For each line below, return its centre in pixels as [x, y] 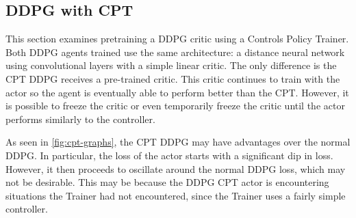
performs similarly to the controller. [80, 119]
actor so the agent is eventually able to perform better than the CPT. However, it [177, 92]
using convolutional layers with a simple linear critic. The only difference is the [171, 65]
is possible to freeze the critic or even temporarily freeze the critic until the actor [175, 106]
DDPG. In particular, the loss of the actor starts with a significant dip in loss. [169, 155]
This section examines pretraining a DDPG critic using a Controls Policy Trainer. [177, 39]
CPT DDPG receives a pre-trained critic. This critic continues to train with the [173, 78]
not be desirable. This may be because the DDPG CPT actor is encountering [167, 182]
